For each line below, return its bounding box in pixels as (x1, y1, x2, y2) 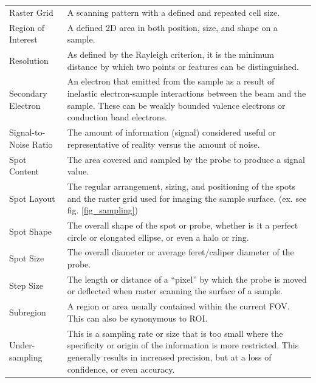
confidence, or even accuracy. (67, 362, 175, 375)
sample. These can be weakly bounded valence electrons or (67, 98, 286, 111)
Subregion (9, 306, 46, 319)
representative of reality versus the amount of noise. (67, 137, 260, 150)
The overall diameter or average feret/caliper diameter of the (67, 246, 294, 258)
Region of (9, 21, 45, 33)
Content (9, 165, 39, 178)
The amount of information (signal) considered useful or (67, 126, 276, 139)
